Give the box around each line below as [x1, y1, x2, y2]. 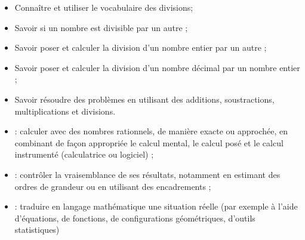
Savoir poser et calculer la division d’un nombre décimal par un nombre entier [14, 61, 300, 73]
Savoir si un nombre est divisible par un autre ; [14, 21, 188, 33]
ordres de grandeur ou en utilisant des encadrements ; [14, 180, 211, 192]
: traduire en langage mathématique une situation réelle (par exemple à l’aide [14, 200, 298, 213]
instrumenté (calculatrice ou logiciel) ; [14, 148, 154, 161]
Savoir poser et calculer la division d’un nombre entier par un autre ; [14, 41, 267, 54]
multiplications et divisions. [14, 104, 116, 117]
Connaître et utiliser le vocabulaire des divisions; [14, 1, 193, 13]
